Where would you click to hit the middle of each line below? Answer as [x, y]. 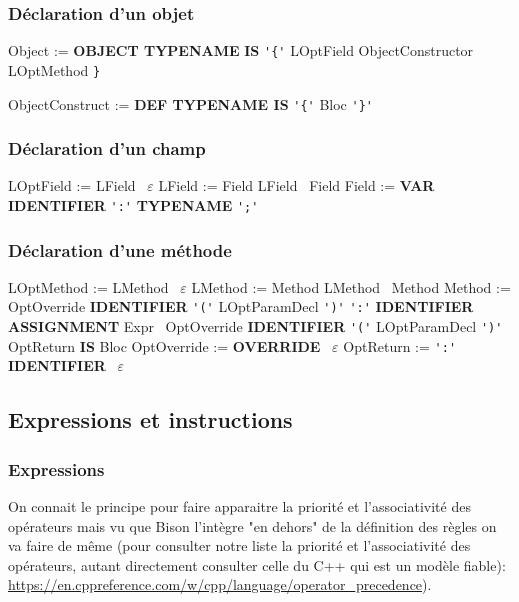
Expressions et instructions [150, 419]
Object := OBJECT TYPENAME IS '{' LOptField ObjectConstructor [241, 50]
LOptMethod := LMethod [88, 286]
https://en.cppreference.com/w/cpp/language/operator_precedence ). [220, 584]
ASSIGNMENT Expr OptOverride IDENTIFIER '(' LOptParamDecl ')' [255, 326]
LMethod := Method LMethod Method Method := [351, 286]
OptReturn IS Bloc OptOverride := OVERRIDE [164, 345]
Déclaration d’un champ [107, 148]
